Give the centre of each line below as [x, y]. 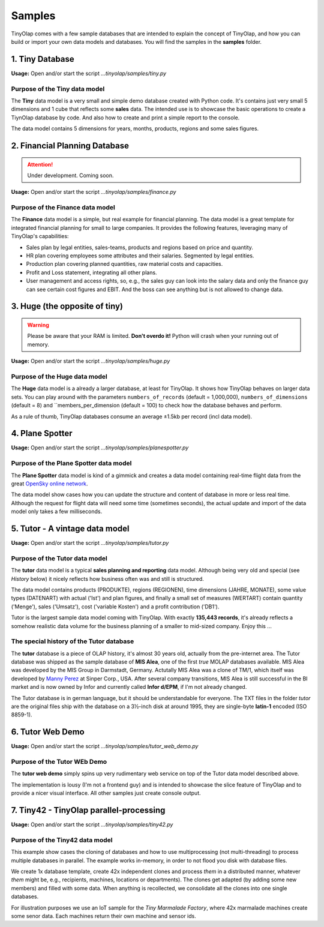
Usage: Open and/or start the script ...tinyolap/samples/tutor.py [90, 543]
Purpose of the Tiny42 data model [62, 840]
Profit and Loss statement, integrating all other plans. [91, 272]
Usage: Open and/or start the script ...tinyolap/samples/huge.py [91, 361]
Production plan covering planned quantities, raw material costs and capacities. [124, 264]
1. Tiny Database [43, 59]
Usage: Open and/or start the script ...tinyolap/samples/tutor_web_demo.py [105, 746]
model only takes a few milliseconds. [56, 511]
